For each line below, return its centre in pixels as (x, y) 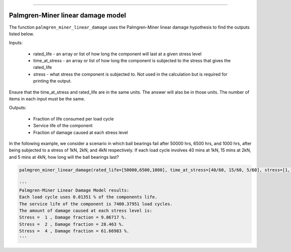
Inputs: (16, 43)
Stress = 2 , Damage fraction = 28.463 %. (72, 224)
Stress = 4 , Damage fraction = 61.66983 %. (74, 231)
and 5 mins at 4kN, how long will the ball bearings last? (64, 157)
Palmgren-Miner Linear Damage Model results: (74, 190)
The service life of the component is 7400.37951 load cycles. (96, 204)
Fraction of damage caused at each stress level (81, 132)
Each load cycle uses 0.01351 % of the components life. (88, 197)
